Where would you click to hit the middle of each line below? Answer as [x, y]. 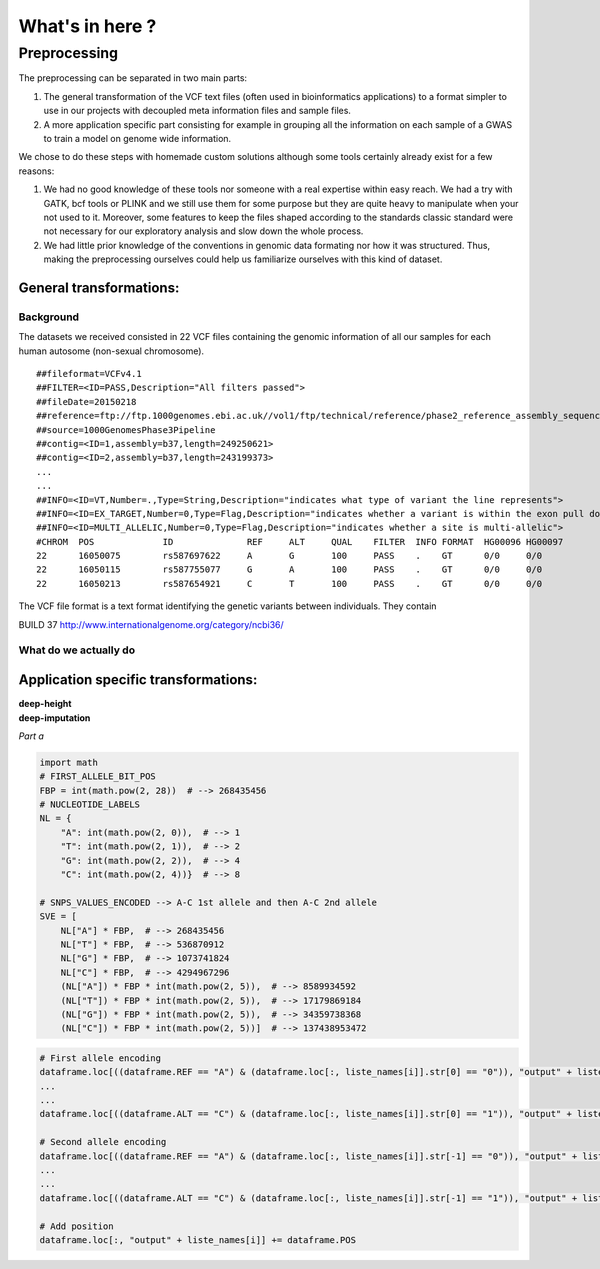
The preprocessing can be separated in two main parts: [133, 78]
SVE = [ [58, 916]
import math [69, 762]
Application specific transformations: [138, 680]
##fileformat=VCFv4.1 [89, 374]
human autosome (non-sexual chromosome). [111, 351]
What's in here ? [87, 26]
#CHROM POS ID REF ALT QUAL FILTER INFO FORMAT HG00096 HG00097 [300, 541]
